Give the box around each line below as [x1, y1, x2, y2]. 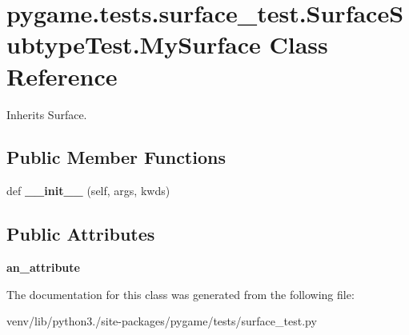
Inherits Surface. [6, 106, 87, 122]
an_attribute [6, 259, 80, 276]
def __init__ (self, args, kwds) [6, 182, 170, 199]
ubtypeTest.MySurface [6, 28, 261, 61]
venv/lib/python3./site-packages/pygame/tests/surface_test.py [6, 313, 317, 329]
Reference [6, 59, 118, 92]
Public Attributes [6, 221, 155, 246]
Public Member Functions [6, 145, 226, 169]
